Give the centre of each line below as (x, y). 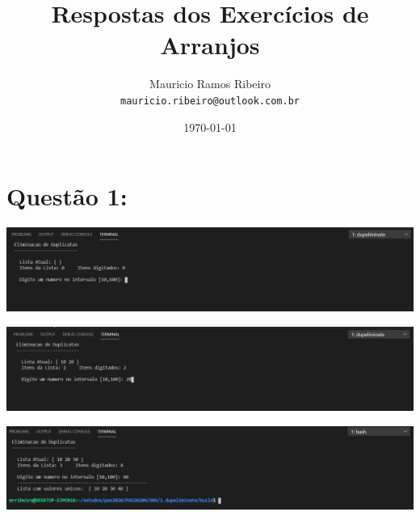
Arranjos (210, 45)
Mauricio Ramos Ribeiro (210, 84)
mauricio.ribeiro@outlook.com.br (210, 101)
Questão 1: (67, 196)
